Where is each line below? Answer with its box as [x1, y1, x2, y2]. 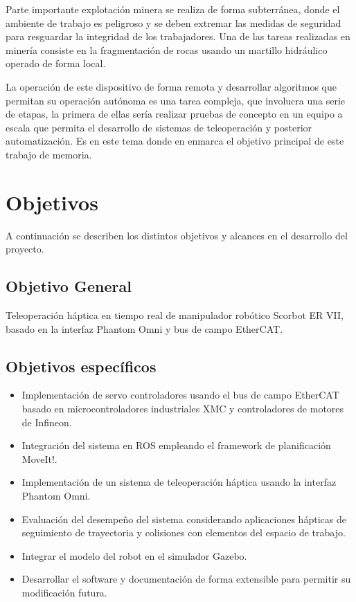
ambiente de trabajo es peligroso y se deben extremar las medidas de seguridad [6, 15, 341, 30]
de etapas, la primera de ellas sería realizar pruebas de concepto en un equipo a [6, 107, 343, 121]
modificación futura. [21, 585, 107, 599]
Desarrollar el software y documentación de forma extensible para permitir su [21, 572, 351, 586]
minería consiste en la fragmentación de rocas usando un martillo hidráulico [6, 42, 328, 57]
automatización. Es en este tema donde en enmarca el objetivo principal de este [6, 134, 344, 148]
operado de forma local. [6, 56, 106, 71]
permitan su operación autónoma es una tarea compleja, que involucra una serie [6, 93, 346, 107]
